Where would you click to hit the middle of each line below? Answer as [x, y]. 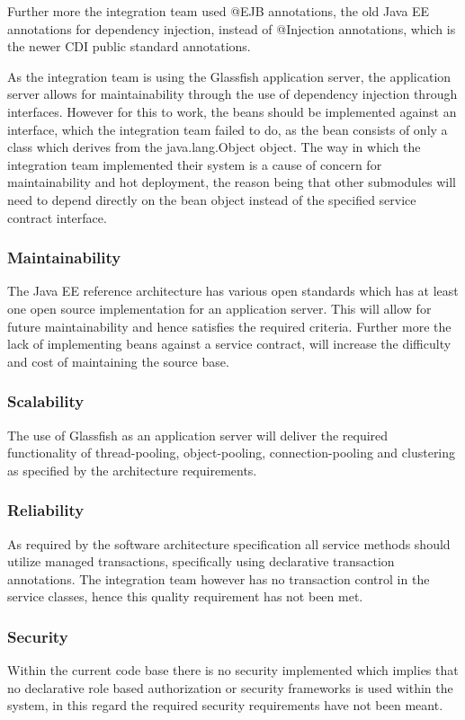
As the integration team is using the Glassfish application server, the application [229, 76]
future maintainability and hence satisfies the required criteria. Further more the [229, 326]
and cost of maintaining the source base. [118, 361]
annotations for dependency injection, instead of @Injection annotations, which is [232, 28]
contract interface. [57, 217]
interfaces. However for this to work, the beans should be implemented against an [232, 111]
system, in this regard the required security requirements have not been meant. [225, 705]
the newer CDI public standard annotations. [129, 46]
